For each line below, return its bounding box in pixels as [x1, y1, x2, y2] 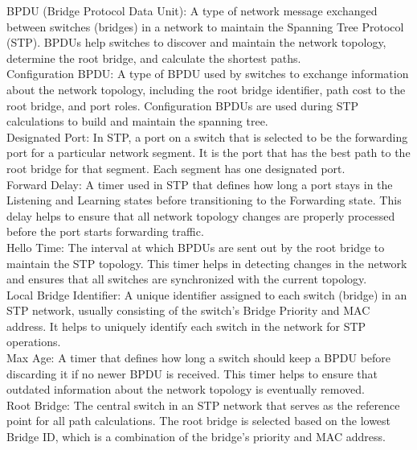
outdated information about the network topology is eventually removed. [6, 381, 365, 398]
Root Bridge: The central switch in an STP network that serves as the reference [6, 396, 400, 413]
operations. [6, 333, 61, 350]
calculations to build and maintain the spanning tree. [6, 113, 268, 130]
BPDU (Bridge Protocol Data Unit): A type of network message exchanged [6, 2, 378, 19]
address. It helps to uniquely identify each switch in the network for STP [6, 317, 366, 334]
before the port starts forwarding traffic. [6, 223, 204, 240]
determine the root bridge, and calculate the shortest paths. [6, 49, 301, 66]
